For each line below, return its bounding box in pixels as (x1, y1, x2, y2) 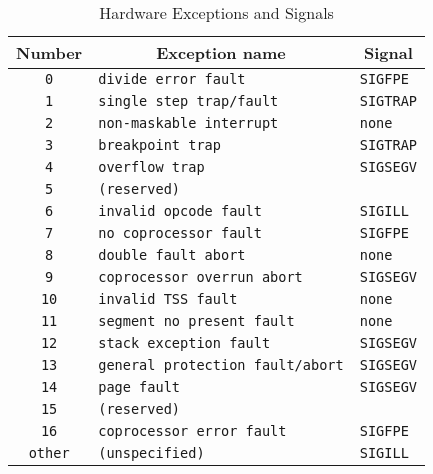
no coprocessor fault (98, 225, 262, 241)
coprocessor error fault (98, 423, 287, 439)
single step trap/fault (98, 93, 279, 109)
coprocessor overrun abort (98, 269, 303, 285)
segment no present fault (98, 313, 295, 329)
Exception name (156, 41, 286, 64)
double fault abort (98, 247, 246, 263)
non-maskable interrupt (98, 115, 279, 131)
